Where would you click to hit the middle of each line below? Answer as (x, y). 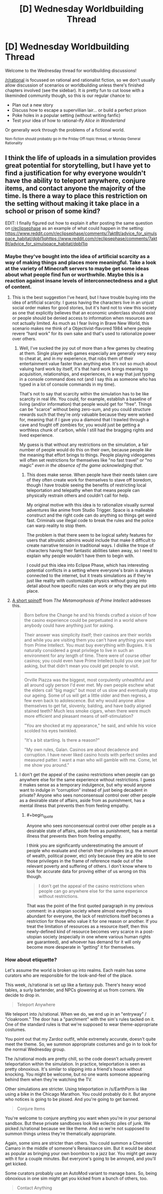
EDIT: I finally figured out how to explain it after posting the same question (79, 223)
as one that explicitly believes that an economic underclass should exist (84, 313)
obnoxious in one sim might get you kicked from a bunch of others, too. (76, 1178)
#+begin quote (40, 816)
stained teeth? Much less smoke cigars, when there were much (87, 711)
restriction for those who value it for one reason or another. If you (92, 921)
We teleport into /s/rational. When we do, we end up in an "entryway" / (76, 1014)
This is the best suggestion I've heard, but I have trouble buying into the (84, 298)
